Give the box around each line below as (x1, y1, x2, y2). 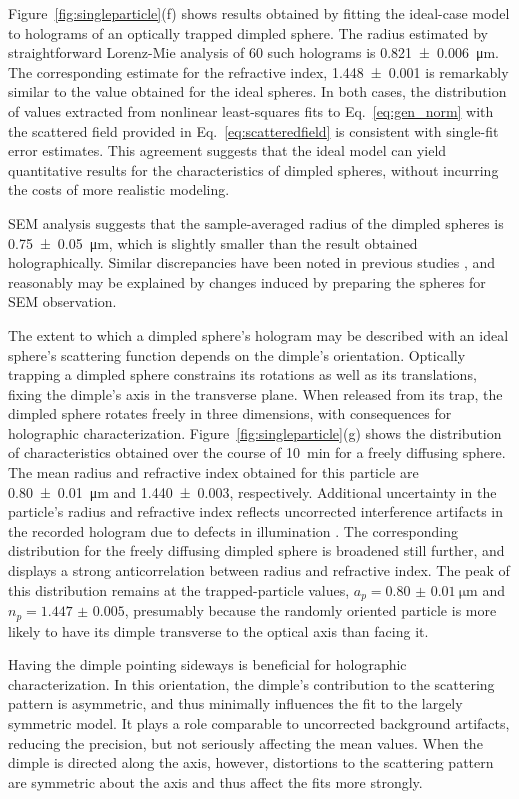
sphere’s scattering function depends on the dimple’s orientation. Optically (8, 344, 466, 365)
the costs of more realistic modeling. (8, 179, 230, 200)
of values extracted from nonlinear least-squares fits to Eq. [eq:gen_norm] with (8, 100, 494, 121)
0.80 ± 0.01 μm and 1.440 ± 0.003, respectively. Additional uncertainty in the (8, 481, 497, 502)
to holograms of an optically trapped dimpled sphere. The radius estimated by (8, 22, 488, 43)
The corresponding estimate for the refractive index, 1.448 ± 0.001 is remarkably (8, 61, 509, 82)
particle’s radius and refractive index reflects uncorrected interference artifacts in (8, 501, 503, 522)
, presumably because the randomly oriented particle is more (124, 600, 497, 621)
